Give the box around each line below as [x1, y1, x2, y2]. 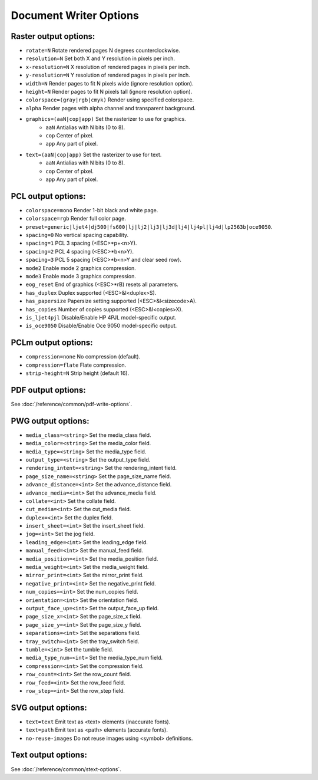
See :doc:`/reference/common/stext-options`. [11, 765, 122, 772]
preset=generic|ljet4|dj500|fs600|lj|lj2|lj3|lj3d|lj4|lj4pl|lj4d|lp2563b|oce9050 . [25, 223, 273, 230]
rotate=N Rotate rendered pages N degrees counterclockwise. [25, 47, 181, 54]
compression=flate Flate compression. [25, 361, 127, 368]
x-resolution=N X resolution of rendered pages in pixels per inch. [25, 63, 191, 70]
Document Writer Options [11, 9, 140, 22]
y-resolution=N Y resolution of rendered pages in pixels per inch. [25, 71, 191, 79]
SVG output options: [11, 702, 88, 713]
